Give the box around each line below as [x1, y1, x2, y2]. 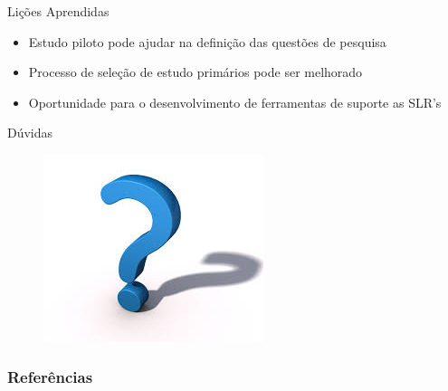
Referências [7, 366, 93, 388]
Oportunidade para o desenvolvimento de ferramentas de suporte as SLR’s [28, 92, 442, 111]
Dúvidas [7, 123, 53, 142]
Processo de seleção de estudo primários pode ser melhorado [28, 62, 363, 81]
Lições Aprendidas [7, 2, 110, 20]
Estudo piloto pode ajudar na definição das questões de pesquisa [28, 32, 386, 51]
